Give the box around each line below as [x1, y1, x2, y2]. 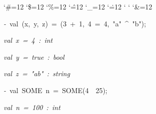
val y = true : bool [3, 51, 65, 62]
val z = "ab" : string [3, 68, 70, 79]
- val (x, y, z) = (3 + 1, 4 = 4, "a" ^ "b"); [3, 18, 146, 28]
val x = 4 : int [3, 35, 53, 45]
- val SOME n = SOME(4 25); [3, 85, 108, 95]
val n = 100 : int [3, 102, 61, 112]
